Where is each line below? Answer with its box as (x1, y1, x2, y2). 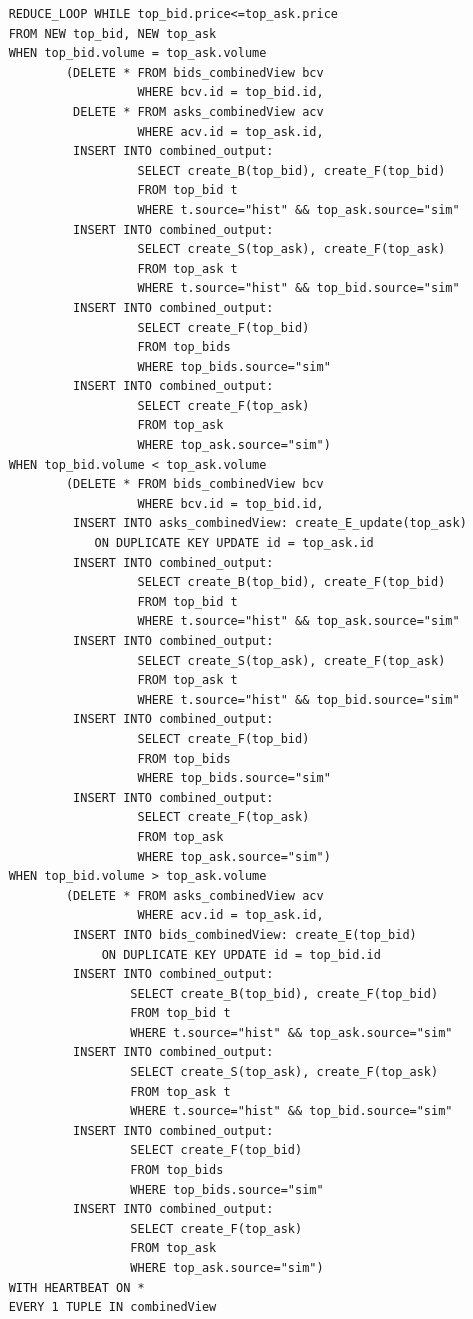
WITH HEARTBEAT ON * (8, 1280, 145, 1295)
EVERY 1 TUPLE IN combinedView (8, 1300, 217, 1315)
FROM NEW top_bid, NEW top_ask (8, 26, 217, 41)
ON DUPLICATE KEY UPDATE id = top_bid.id (101, 947, 381, 962)
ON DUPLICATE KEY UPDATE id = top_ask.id (94, 536, 374, 551)
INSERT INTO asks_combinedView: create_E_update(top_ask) (73, 516, 467, 531)
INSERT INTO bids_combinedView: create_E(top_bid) (73, 927, 417, 942)
